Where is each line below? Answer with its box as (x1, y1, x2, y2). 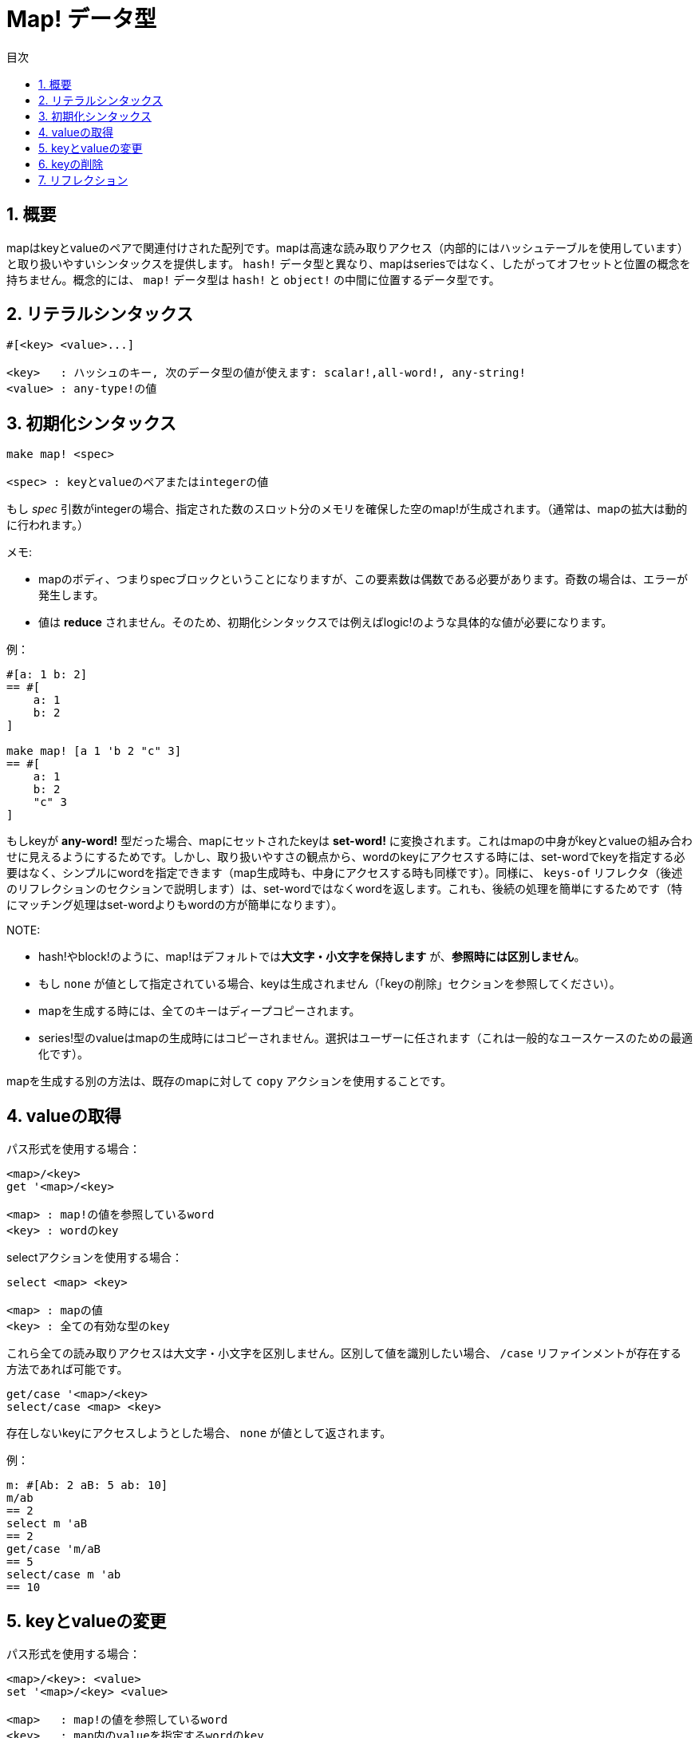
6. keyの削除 (38, 156, 104, 171)
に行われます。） (6, 518, 89, 532)
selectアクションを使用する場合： (6, 1250, 183, 1265)
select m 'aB (6, 1517, 88, 1531)
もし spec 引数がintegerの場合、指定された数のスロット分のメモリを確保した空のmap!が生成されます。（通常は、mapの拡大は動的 (6, 502, 688, 516)
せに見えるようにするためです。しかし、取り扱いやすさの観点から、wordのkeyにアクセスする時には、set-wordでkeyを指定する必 (6, 850, 685, 864)
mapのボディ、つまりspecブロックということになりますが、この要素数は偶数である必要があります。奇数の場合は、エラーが (38, 572, 689, 587)
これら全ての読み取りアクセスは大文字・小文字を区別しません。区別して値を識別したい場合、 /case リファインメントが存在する (6, 1346, 682, 1361)
